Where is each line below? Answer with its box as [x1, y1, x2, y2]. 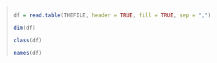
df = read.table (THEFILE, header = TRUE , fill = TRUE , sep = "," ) [13, 12, 211, 19]
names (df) [13, 49, 43, 56]
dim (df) [13, 24, 36, 31]
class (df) [13, 37, 43, 44]
